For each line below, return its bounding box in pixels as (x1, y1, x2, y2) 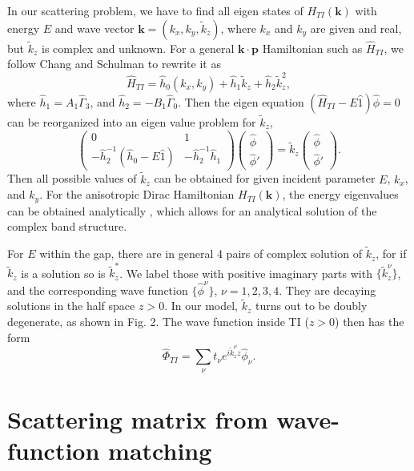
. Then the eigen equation (178, 93, 304, 110)
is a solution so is (21, 264, 106, 281)
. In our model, (164, 297, 238, 314)
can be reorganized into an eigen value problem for (7, 113, 256, 130)
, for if (376, 245, 407, 262)
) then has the (335, 313, 404, 330)
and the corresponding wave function (7, 281, 188, 298)
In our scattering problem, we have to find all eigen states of (7, 2, 303, 18)
